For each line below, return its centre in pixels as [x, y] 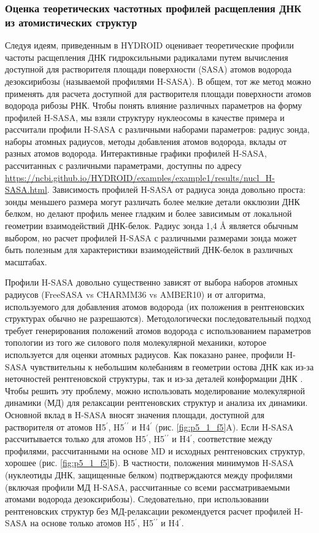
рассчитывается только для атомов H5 [76, 439]
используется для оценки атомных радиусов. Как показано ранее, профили [144, 354]
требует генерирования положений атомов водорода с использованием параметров [158, 330]
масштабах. [26, 261]
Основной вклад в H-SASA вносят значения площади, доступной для [135, 414]
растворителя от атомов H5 [56, 426]
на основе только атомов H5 [83, 523]
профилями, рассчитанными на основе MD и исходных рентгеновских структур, [155, 450]
